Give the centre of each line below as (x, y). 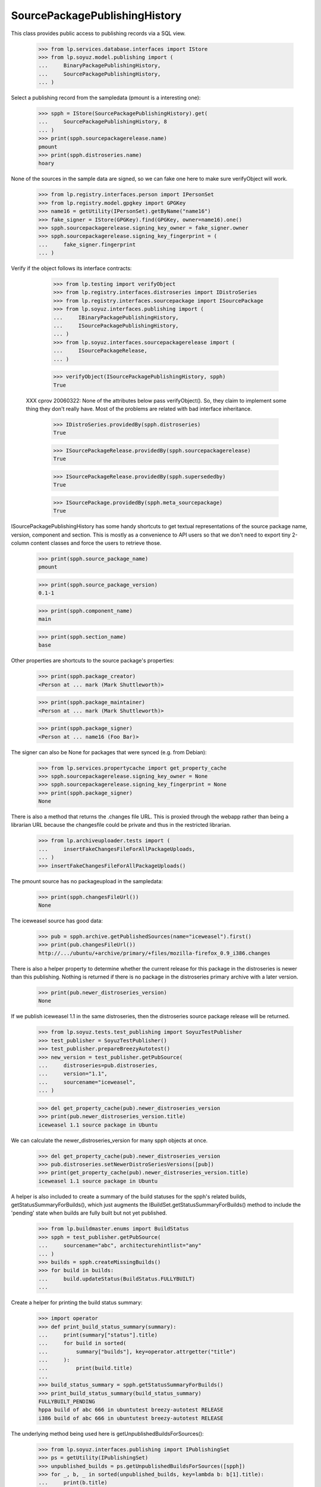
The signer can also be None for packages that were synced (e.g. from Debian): (109, 752)
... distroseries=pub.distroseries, (98, 1066)
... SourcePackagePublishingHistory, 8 (103, 122)
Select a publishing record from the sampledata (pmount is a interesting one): (106, 98)
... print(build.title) (86, 1368)
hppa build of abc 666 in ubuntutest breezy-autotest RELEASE (131, 1410)
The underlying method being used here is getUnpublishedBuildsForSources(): (108, 1433)
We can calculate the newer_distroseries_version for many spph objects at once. (109, 1140)
